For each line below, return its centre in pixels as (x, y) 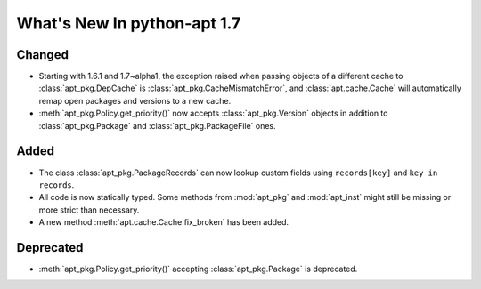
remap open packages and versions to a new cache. (135, 100)
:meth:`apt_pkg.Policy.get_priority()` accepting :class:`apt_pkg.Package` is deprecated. (198, 269)
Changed (42, 55)
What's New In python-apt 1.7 (129, 23)
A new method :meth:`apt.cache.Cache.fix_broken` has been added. (164, 222)
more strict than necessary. (89, 210)
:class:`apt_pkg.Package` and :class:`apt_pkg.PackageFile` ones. (157, 125)
